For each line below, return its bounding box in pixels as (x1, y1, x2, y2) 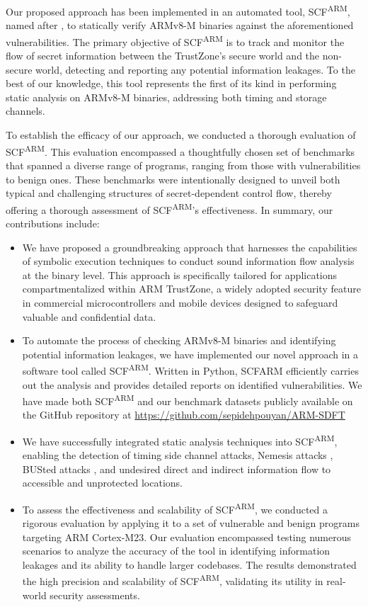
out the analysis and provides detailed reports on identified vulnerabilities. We (22, 377, 362, 392)
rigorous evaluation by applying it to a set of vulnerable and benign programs (22, 516, 360, 531)
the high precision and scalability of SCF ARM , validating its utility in (22, 572, 323, 589)
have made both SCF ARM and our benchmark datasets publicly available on (22, 392, 353, 408)
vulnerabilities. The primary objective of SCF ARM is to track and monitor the (6, 32, 345, 49)
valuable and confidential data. (22, 309, 156, 324)
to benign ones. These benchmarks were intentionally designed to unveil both (6, 171, 340, 186)
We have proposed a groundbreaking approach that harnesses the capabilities (22, 239, 357, 254)
